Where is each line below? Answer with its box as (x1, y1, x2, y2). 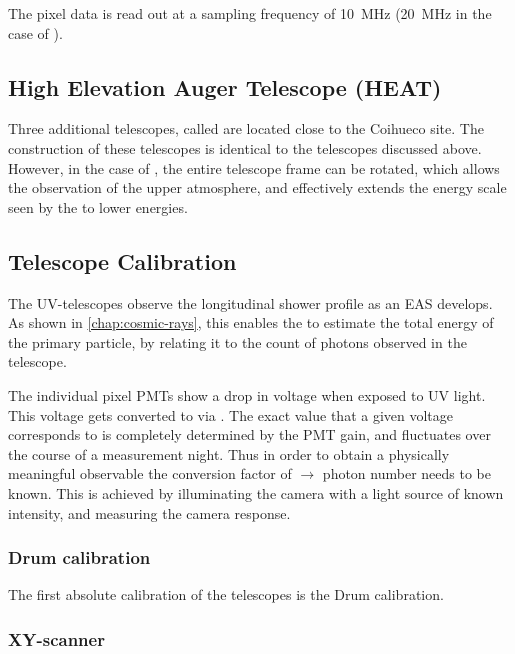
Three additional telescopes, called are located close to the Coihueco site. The (8, 118, 484, 139)
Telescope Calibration (8, 245, 237, 276)
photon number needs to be (322, 463, 491, 484)
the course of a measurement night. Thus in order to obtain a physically (8, 443, 450, 464)
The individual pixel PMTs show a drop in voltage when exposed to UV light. (8, 384, 486, 405)
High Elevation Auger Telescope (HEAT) (8, 71, 442, 102)
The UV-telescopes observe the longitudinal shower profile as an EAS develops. (8, 292, 493, 313)
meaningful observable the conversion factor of (8, 463, 292, 484)
